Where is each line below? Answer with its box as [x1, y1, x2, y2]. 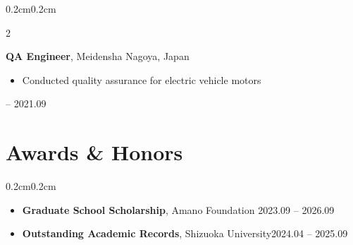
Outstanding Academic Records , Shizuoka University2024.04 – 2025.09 [22, 226, 348, 241]
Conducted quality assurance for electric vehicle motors [22, 72, 261, 87]
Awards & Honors [6, 138, 183, 167]
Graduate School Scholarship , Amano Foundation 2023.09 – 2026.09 [22, 202, 335, 217]
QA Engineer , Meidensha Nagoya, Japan [6, 49, 190, 64]
